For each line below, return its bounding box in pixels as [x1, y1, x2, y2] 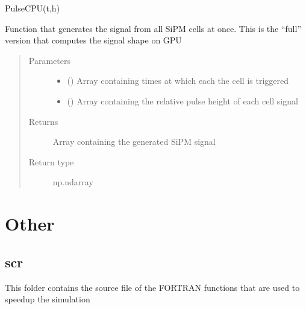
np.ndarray [52, 176, 93, 188]
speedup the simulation [5, 293, 90, 305]
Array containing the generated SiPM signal [52, 135, 216, 148]
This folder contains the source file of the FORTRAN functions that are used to [5, 281, 300, 293]
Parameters [28, 54, 70, 66]
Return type [28, 155, 74, 168]
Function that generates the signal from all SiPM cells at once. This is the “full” [5, 22, 302, 34]
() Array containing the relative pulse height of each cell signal [67, 94, 298, 107]
